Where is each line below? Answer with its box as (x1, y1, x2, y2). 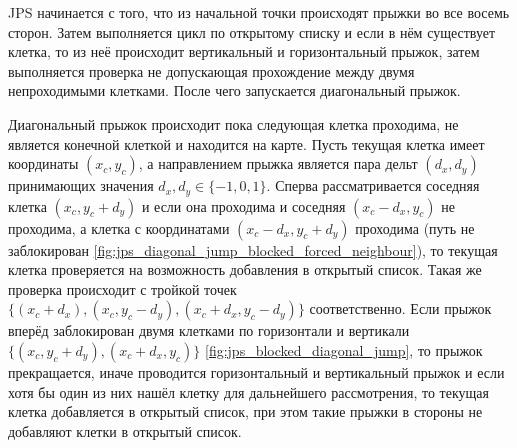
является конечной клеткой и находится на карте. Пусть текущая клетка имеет (8, 133, 485, 154)
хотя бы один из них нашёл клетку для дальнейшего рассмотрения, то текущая (8, 381, 489, 402)
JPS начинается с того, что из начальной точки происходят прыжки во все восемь (8, 2, 510, 22)
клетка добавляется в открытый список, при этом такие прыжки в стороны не (8, 401, 483, 422)
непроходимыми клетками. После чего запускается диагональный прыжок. (8, 80, 461, 101)
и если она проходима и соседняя (141, 195, 346, 216)
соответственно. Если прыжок (309, 298, 492, 319)
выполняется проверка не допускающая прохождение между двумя (8, 60, 415, 81)
